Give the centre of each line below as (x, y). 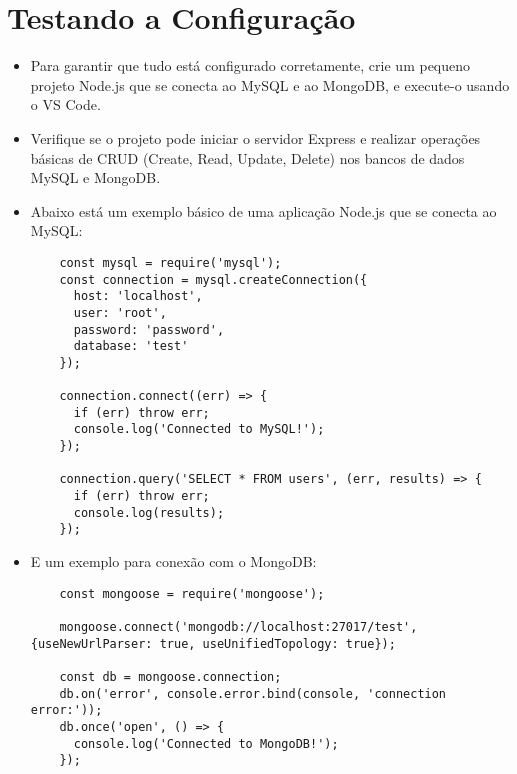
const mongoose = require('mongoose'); (192, 593)
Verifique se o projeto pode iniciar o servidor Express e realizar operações (255, 137)
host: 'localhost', (138, 296)
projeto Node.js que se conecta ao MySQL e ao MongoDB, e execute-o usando (270, 84)
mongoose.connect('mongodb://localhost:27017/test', (238, 626)
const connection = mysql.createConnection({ (213, 279)
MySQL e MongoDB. (95, 177)
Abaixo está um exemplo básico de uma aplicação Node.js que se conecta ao (263, 210)
